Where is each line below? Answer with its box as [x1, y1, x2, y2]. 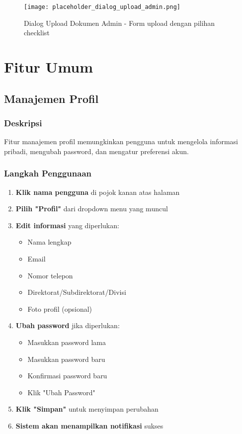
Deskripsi [4, 116, 42, 129]
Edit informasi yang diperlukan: [15, 220, 119, 230]
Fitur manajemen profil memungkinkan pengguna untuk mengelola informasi [4, 136, 239, 147]
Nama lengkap [27, 237, 72, 247]
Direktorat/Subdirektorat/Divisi [27, 287, 126, 297]
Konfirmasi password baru [27, 370, 107, 381]
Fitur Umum [4, 57, 93, 77]
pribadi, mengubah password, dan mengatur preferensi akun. [4, 146, 189, 156]
